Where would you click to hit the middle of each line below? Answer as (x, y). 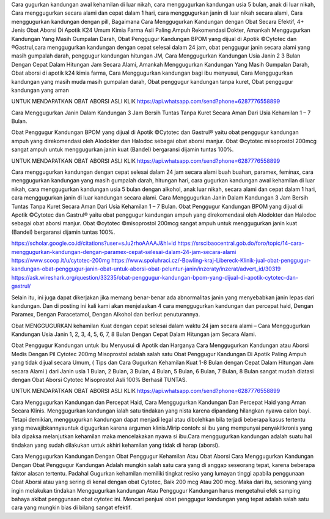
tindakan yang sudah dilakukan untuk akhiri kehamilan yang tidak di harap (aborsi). (116, 445)
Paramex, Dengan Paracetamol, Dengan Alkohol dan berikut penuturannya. (106, 315)
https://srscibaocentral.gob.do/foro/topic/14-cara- (241, 243)
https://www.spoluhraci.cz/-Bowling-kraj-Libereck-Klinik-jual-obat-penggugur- (211, 260)
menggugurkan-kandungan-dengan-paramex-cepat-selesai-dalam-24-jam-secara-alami (124, 252)
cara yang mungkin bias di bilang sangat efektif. (71, 507)
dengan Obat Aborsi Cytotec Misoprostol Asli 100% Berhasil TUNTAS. (99, 380)
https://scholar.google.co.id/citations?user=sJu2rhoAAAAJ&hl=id (94, 243)
